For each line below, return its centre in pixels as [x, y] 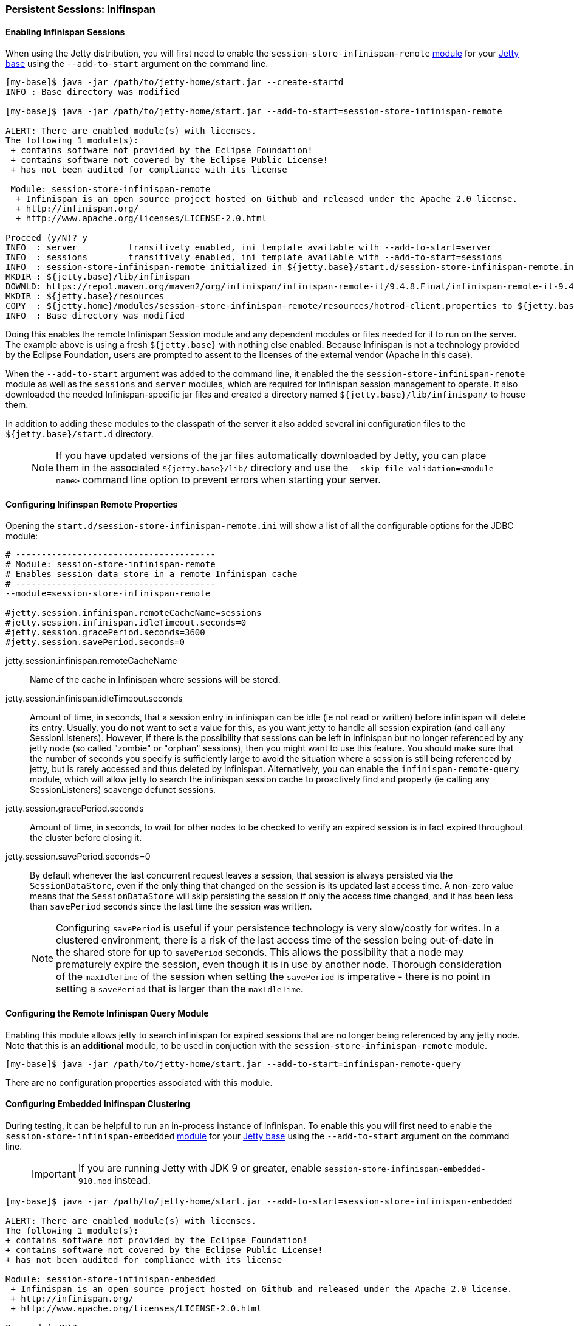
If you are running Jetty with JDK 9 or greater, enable [200, 1168]
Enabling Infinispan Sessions [65, 32]
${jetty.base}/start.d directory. [80, 434]
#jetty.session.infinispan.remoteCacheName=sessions [134, 613]
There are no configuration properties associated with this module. [139, 1082]
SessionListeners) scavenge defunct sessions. [123, 790]
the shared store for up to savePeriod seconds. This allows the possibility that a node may [260, 952]
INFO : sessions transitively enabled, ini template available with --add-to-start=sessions [254, 257]
